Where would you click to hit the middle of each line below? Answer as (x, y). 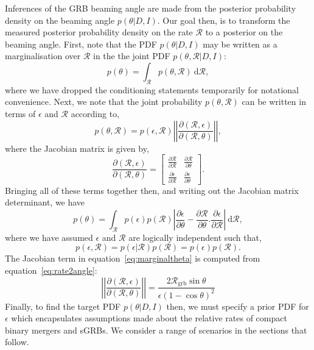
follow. (17, 342)
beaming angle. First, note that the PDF (81, 44)
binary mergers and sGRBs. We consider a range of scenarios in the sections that (156, 330)
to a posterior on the (244, 32)
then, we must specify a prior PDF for (238, 306)
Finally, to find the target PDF (63, 306)
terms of (20, 113)
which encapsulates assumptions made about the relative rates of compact (149, 318)
